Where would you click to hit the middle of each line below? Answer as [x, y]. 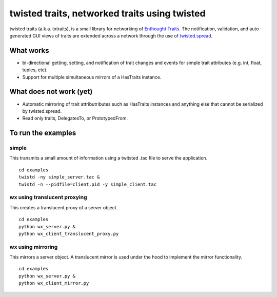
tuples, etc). [35, 70]
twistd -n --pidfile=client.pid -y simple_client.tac [87, 184]
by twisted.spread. [42, 111]
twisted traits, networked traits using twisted [107, 13]
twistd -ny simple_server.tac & [59, 177]
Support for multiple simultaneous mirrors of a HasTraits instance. [92, 77]
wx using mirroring [34, 247]
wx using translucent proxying [48, 197]
